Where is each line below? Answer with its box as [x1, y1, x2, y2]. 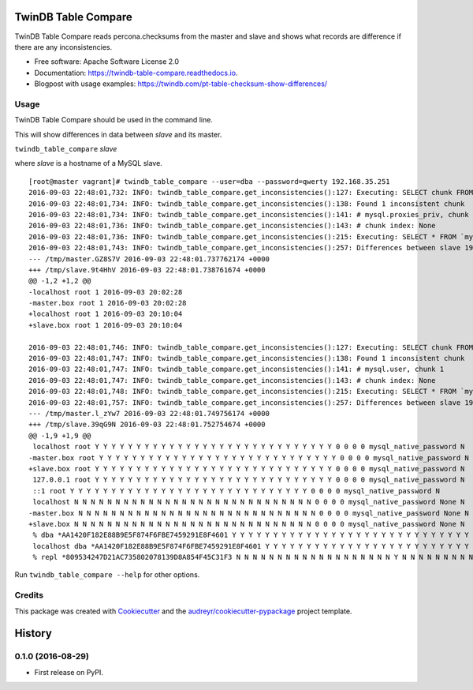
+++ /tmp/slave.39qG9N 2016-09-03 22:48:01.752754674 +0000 [28, 420, 266, 429]
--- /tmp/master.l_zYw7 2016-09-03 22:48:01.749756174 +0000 [28, 409, 270, 418]
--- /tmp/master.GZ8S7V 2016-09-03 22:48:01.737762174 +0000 [28, 254, 270, 264]
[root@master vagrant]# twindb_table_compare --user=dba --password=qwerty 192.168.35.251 [28, 177, 390, 186]
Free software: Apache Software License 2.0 [34, 57, 180, 66]
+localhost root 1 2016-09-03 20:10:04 [28, 309, 183, 319]
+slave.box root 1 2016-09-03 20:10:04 [28, 321, 183, 329]
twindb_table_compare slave [14, 144, 117, 153]
